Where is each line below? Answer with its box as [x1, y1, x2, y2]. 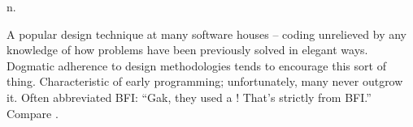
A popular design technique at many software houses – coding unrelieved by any [7, 25, 406, 42]
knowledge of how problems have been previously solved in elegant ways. [7, 41, 368, 58]
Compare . [7, 104, 59, 121]
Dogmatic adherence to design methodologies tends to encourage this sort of [7, 57, 386, 74]
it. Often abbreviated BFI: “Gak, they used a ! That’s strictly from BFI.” [7, 88, 372, 105]
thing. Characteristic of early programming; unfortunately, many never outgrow [7, 73, 403, 90]
